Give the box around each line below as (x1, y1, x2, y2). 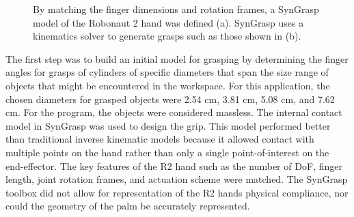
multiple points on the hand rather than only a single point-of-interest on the (5, 145, 329, 159)
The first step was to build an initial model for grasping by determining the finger (5, 51, 349, 66)
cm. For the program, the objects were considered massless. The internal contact (5, 105, 342, 119)
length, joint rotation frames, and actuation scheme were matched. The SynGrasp (5, 172, 348, 186)
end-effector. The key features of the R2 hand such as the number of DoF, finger (5, 158, 342, 173)
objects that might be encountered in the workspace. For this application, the (5, 78, 330, 92)
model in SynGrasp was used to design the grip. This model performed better (5, 118, 331, 132)
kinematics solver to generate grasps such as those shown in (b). (33, 29, 301, 43)
